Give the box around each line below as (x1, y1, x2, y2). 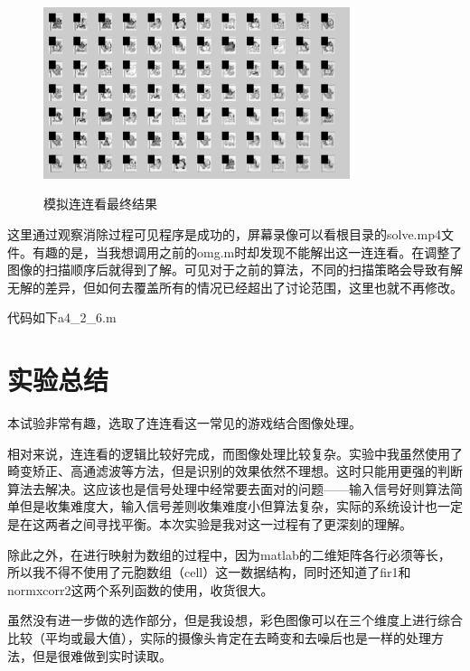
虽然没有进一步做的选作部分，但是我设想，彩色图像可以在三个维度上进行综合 (7, 610, 463, 629)
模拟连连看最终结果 (43, 194, 157, 213)
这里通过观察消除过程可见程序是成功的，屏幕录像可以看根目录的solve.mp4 (7, 224, 441, 243)
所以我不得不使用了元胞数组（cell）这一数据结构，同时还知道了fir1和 (7, 563, 411, 582)
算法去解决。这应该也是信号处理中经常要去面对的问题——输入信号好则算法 (7, 479, 450, 498)
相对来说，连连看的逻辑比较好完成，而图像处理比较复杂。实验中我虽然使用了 (7, 443, 463, 462)
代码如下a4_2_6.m (7, 308, 117, 327)
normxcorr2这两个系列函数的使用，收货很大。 (7, 580, 274, 599)
